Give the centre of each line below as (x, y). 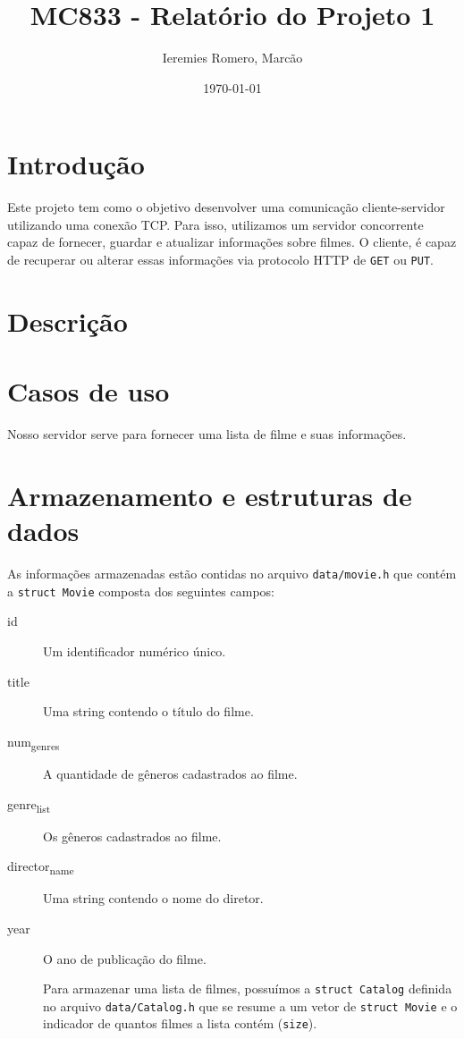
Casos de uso (89, 391)
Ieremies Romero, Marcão (232, 58)
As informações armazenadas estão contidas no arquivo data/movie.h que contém (232, 574)
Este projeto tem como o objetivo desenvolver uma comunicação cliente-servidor (226, 207)
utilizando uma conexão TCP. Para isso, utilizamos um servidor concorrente (215, 224)
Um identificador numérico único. (135, 651)
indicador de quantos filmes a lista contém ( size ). (180, 1023)
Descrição (67, 321)
